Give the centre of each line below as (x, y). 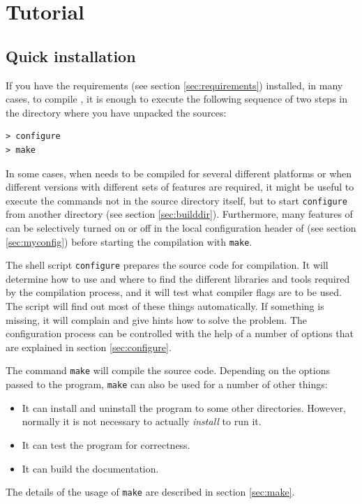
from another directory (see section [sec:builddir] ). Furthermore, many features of (179, 214)
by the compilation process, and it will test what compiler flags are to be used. (174, 292)
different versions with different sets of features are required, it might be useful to (180, 187)
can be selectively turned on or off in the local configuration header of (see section (181, 227)
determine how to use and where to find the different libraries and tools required (178, 278)
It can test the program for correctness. (106, 444)
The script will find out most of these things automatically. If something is (165, 306)
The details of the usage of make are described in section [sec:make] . (150, 492)
